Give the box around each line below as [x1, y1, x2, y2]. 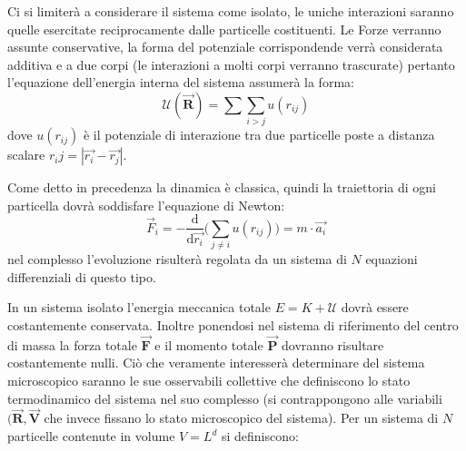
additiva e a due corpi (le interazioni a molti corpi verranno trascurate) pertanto [7, 54, 455, 74]
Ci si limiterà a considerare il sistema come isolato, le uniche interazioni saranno [7, 2, 454, 20]
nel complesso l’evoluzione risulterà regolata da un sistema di [7, 250, 347, 269]
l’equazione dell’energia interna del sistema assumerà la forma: [7, 73, 354, 92]
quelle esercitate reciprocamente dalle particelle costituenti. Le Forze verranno [7, 19, 441, 38]
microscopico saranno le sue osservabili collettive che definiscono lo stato [7, 371, 411, 390]
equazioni [365, 250, 418, 269]
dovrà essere [341, 298, 409, 317]
